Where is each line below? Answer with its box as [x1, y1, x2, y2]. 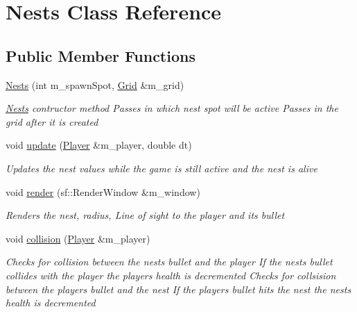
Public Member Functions [6, 44, 195, 66]
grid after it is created [6, 114, 98, 129]
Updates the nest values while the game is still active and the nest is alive [6, 161, 317, 175]
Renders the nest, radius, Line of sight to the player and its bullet [6, 208, 285, 222]
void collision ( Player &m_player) [6, 231, 150, 245]
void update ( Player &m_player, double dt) [6, 138, 192, 152]
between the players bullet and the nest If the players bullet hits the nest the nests [6, 281, 351, 296]
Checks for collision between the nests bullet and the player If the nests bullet [6, 254, 333, 269]
